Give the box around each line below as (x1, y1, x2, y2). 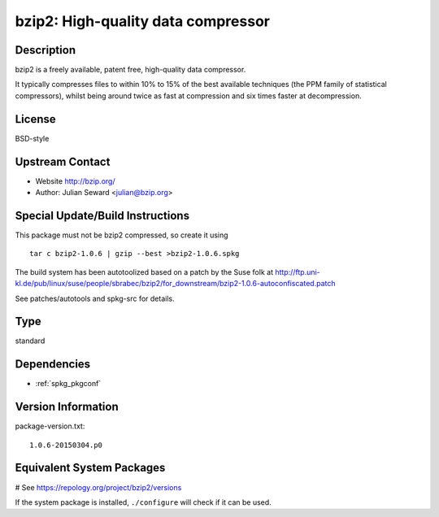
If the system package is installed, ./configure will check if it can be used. (15, 497, 272, 507)
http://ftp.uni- (275, 267, 320, 276)
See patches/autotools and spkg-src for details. (15, 293, 175, 303)
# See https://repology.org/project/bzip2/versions (15, 482, 182, 492)
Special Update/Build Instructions (15, 208, 190, 223)
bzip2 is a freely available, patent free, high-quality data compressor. (15, 65, 246, 75)
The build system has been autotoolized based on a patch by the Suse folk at (15, 267, 274, 276)
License (15, 112, 56, 126)
